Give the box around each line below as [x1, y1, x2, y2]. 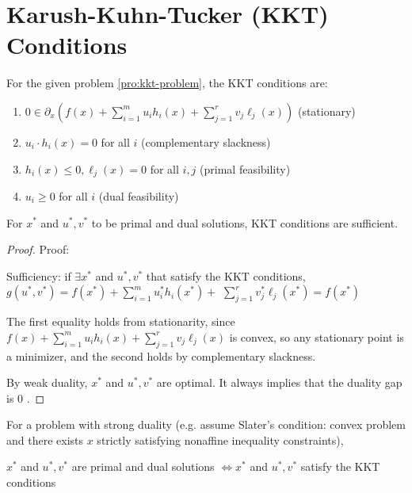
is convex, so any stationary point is [229, 328, 404, 345]
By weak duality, [6, 374, 88, 391]
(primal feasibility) [200, 160, 291, 177]
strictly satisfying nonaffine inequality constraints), [97, 431, 344, 448]
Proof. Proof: [6, 241, 70, 258]
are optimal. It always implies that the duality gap [156, 374, 402, 391]
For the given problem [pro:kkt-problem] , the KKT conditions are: [6, 75, 328, 91]
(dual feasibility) [98, 187, 179, 204]
